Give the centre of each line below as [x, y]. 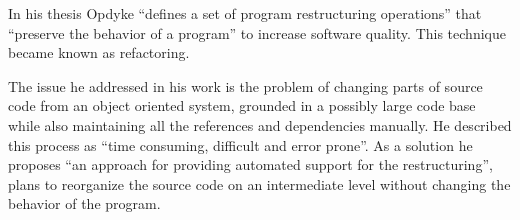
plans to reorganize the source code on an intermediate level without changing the [259, 183]
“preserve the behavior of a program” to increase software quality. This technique [257, 32]
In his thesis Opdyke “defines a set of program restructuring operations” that [245, 13]
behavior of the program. [84, 203]
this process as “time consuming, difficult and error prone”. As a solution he [240, 144]
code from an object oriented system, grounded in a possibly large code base [242, 105]
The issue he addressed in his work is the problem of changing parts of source [245, 85]
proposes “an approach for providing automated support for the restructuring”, [250, 164]
